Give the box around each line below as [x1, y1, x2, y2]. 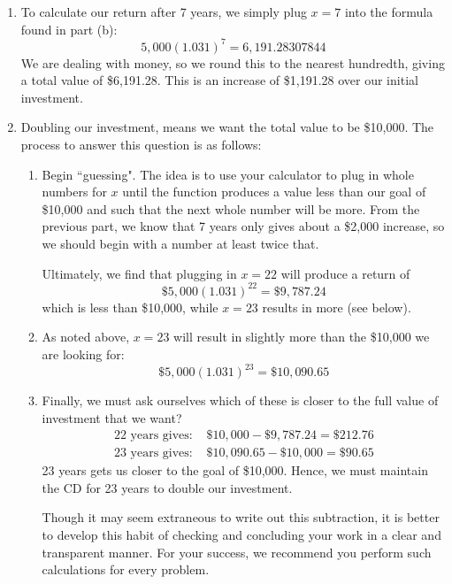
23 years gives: [113, 447, 193, 460]
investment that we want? [42, 408, 182, 426]
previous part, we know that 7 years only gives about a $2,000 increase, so [42, 217, 445, 235]
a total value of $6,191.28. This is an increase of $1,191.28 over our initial [20, 71, 418, 89]
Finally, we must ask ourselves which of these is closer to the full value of [42, 391, 439, 409]
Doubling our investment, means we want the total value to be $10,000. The [20, 118, 434, 136]
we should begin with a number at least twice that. [42, 234, 319, 253]
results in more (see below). [262, 297, 411, 316]
